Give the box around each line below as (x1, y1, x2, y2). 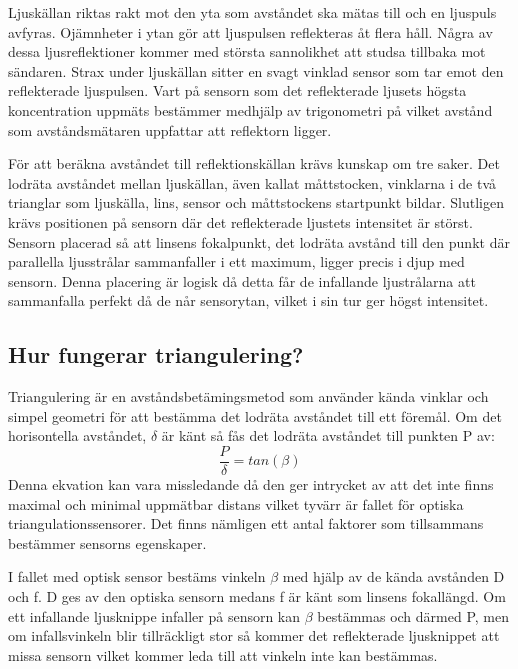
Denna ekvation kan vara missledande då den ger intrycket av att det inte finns (8, 473, 494, 494)
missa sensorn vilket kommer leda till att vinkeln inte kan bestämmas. (8, 644, 438, 665)
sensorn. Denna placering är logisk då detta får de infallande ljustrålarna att (8, 270, 476, 291)
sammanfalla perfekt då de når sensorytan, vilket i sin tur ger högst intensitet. (8, 290, 489, 311)
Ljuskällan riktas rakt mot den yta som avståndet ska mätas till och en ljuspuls (8, 2, 497, 22)
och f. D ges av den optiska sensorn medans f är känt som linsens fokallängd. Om (8, 585, 506, 606)
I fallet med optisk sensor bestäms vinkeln (8, 566, 266, 587)
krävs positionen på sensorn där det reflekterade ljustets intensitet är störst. (8, 211, 473, 232)
